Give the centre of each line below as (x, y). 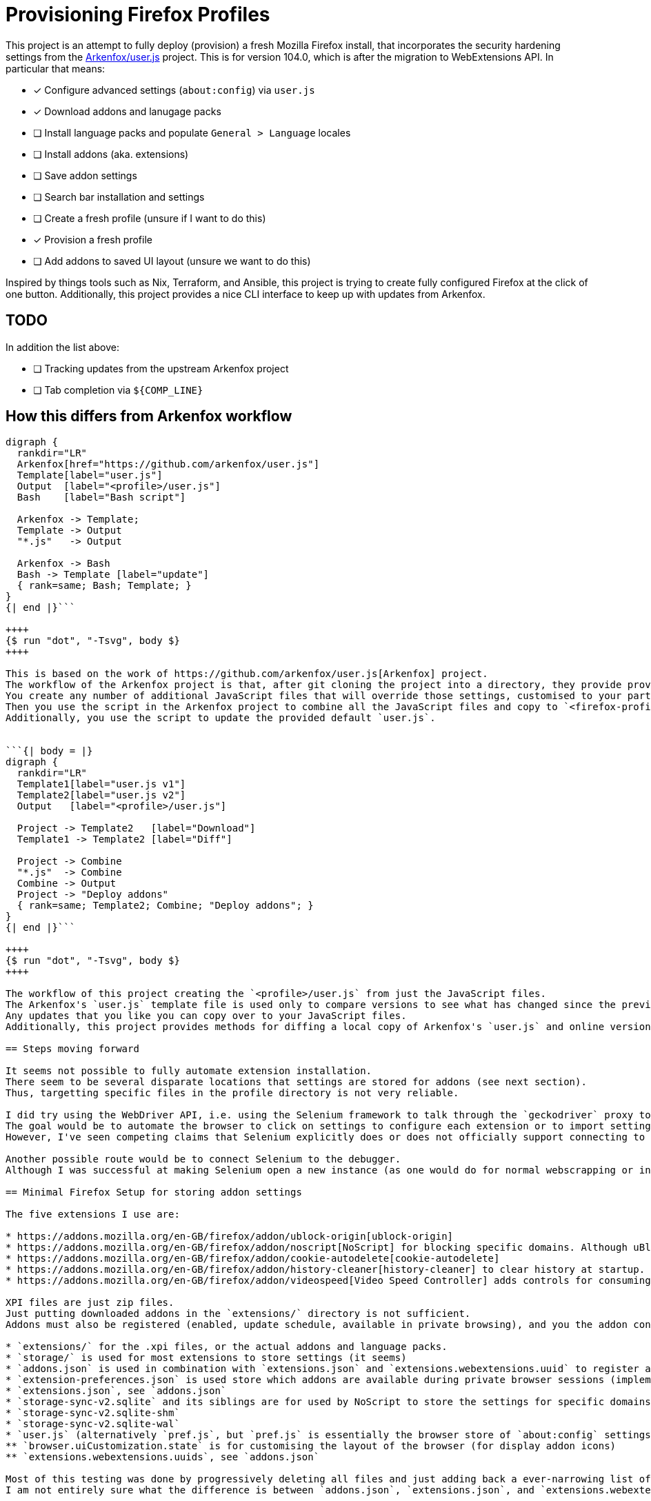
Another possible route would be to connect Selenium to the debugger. (203, 1159)
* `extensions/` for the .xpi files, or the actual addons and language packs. (227, 1347)
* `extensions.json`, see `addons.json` (116, 1391)
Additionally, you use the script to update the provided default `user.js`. (221, 718)
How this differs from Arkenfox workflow (149, 416)
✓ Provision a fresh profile (93, 239)
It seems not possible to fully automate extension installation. (189, 1071)
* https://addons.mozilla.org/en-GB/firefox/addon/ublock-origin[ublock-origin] (230, 1237)
